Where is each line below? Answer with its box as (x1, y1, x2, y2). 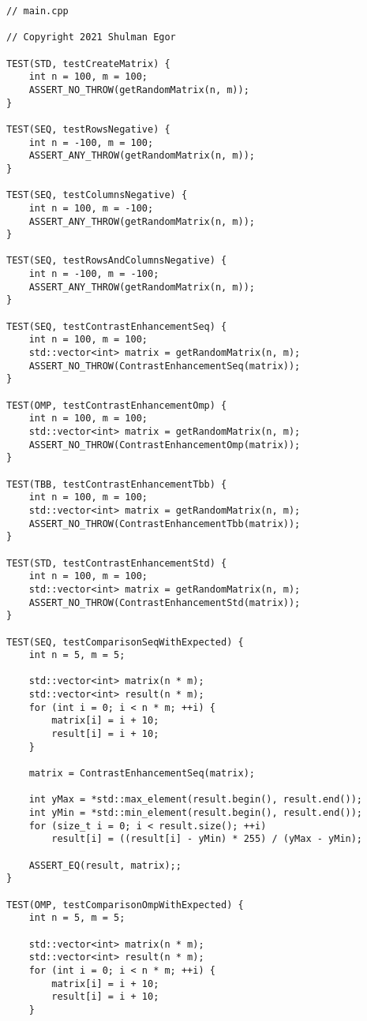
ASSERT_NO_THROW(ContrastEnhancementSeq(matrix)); (28, 360, 301, 372)
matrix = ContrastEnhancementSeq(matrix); (28, 768, 255, 780)
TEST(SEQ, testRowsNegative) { (6, 123, 170, 135)
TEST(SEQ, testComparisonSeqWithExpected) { (6, 636, 244, 648)
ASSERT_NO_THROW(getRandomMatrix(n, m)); (28, 84, 249, 95)
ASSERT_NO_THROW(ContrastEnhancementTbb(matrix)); (28, 518, 301, 529)
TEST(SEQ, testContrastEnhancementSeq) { (6, 320, 227, 332)
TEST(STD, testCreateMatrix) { (6, 58, 170, 69)
